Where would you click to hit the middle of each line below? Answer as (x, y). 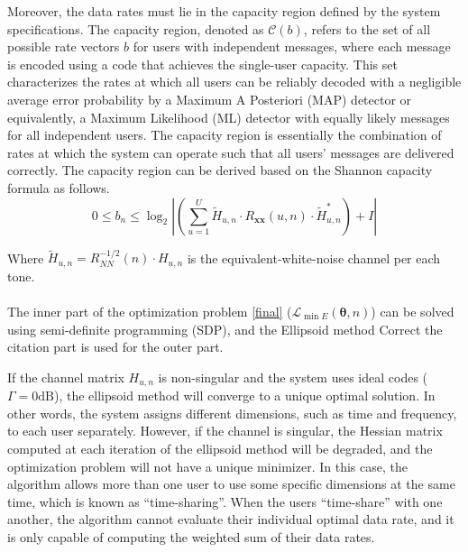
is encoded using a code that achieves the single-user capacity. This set (202, 64)
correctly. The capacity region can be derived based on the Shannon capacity (220, 170)
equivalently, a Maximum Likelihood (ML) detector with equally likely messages (229, 117)
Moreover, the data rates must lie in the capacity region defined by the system (224, 11)
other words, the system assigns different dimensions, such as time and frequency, (232, 413)
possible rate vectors (64, 46)
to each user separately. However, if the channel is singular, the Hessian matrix (225, 431)
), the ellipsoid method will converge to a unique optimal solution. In (244, 396)
